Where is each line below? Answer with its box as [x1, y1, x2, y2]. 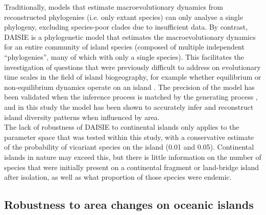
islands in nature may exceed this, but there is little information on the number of [4, 151, 261, 162]
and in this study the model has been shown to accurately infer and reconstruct [4, 101, 254, 112]
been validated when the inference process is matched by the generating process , [4, 91, 258, 102]
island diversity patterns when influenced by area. [4, 111, 160, 122]
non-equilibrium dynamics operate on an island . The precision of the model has [4, 81, 255, 92]
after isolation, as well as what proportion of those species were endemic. [4, 172, 232, 182]
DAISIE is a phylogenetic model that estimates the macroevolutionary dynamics [4, 31, 256, 42]
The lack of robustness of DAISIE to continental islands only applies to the [4, 122, 239, 132]
